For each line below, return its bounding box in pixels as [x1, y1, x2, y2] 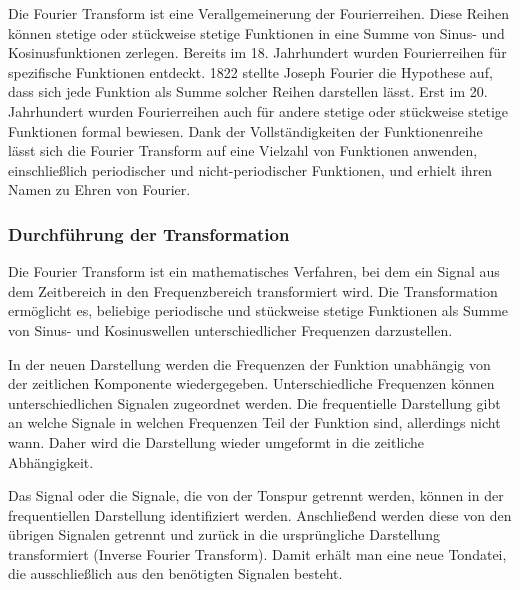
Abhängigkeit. [8, 451, 94, 472]
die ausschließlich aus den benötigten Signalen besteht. [8, 563, 343, 584]
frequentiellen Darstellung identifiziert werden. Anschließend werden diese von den [8, 504, 512, 525]
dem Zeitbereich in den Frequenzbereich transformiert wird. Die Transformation [8, 280, 498, 301]
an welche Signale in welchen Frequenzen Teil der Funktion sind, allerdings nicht [8, 412, 501, 433]
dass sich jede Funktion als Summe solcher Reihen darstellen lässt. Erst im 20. [8, 81, 488, 102]
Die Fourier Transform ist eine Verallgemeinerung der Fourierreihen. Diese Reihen [8, 3, 509, 23]
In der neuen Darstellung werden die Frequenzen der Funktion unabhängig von [8, 353, 491, 374]
